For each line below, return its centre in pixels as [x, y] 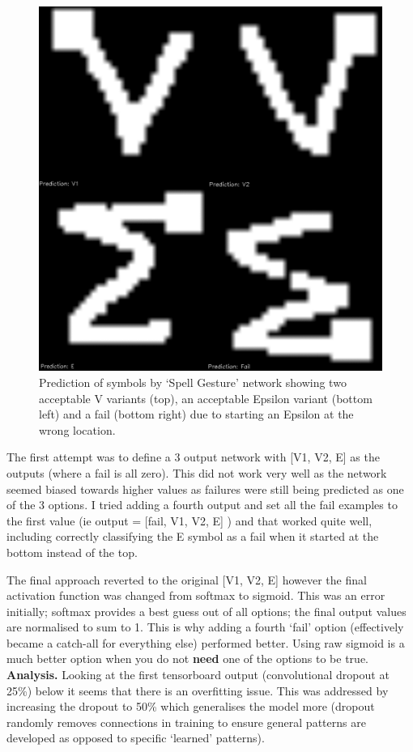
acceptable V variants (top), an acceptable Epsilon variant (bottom [206, 398]
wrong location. [77, 429]
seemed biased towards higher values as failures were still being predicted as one [205, 489]
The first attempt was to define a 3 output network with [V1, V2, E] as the [193, 457]
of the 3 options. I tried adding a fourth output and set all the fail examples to [202, 505]
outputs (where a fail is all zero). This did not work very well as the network [197, 472]
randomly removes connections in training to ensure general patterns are [186, 722]
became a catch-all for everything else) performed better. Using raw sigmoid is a [206, 642]
